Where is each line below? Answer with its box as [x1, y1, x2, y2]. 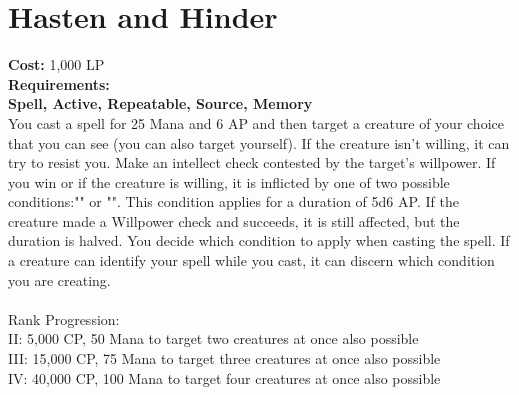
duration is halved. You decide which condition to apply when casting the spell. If [8, 230, 510, 251]
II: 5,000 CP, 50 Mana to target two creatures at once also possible [8, 328, 419, 349]
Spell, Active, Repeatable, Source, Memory [8, 93, 313, 114]
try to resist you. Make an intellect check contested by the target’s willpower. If [8, 152, 496, 173]
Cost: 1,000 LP [8, 54, 105, 75]
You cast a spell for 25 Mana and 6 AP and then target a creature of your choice [8, 112, 504, 133]
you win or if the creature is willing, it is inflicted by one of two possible [8, 171, 450, 192]
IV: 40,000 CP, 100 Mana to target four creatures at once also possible [8, 367, 441, 388]
